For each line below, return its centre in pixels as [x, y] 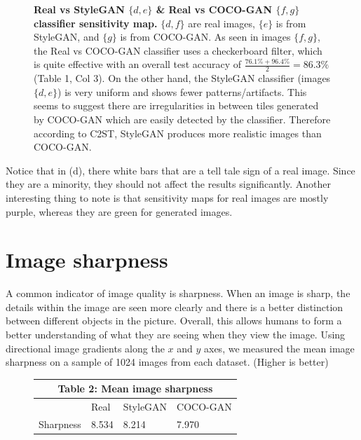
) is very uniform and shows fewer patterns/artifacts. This [182, 91]
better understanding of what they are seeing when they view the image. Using [176, 335]
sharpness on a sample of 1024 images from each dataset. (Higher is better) [167, 362]
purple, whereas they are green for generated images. [119, 211]
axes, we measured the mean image [279, 348]
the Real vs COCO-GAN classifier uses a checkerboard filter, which [178, 50]
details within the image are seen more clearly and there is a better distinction [175, 307]
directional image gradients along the [85, 348]
